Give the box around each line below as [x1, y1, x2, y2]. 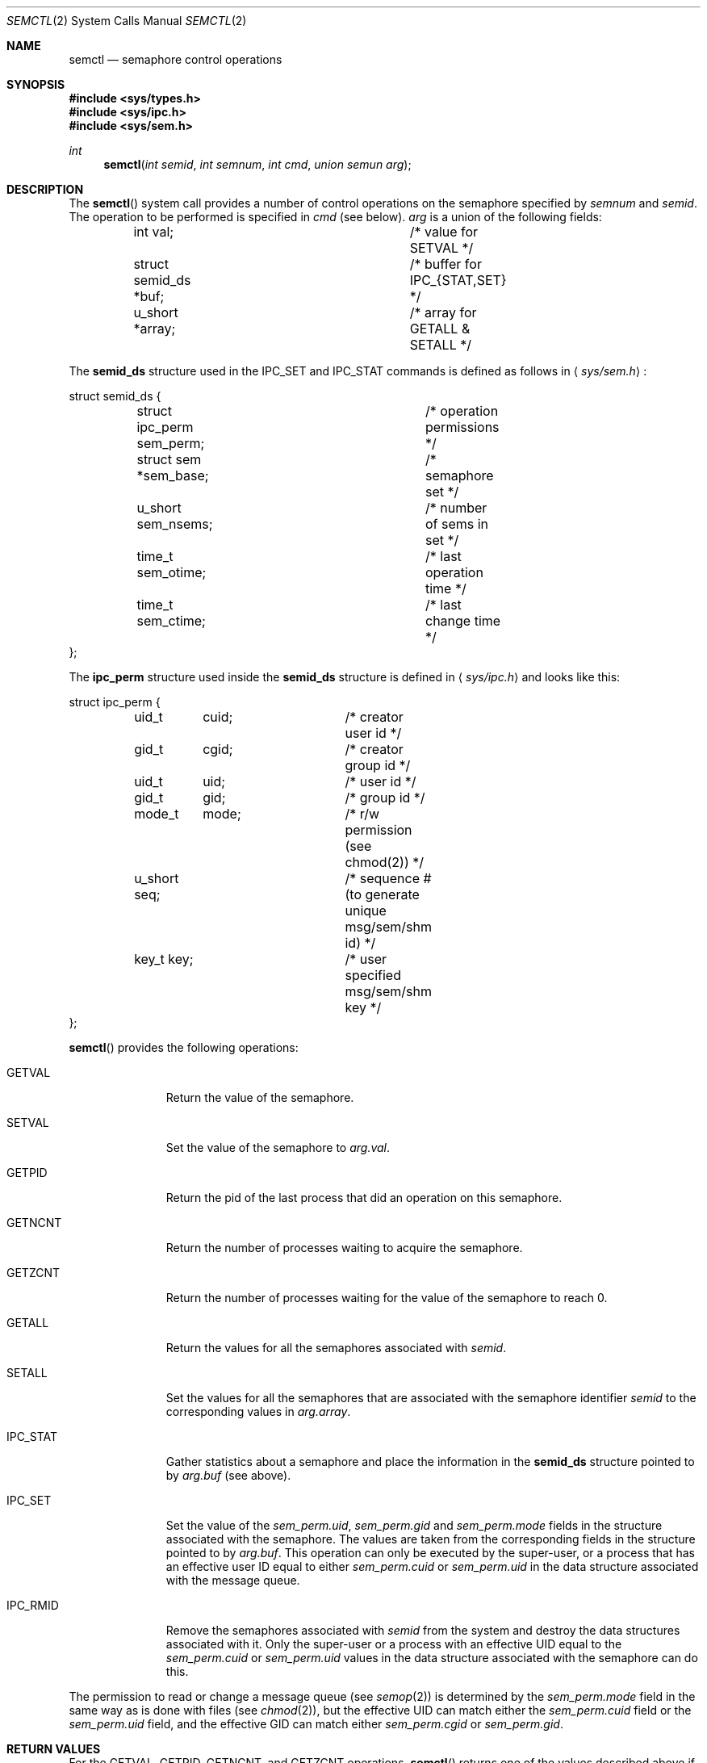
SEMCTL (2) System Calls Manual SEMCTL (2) [6, 14, 247, 27]
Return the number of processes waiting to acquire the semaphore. [165, 1241, 523, 1254]
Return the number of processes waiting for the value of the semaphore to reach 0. [165, 1291, 608, 1304]
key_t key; [134, 951, 194, 967]
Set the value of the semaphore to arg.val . [165, 1141, 391, 1154]
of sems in [425, 516, 489, 532]
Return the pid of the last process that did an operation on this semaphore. [165, 1191, 563, 1204]
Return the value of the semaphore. [165, 1091, 354, 1104]
